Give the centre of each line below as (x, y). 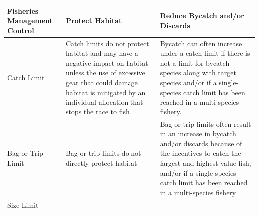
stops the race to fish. (98, 111)
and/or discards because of (201, 143)
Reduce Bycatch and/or (202, 16)
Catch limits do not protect (107, 43)
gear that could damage (102, 82)
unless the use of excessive (105, 72)
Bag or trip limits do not (103, 153)
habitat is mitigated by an (106, 92)
